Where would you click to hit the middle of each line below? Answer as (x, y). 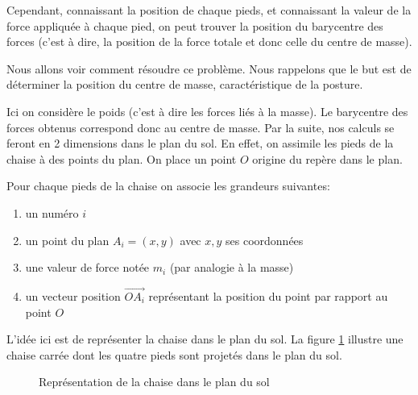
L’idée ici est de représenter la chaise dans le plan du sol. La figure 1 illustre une (205, 339)
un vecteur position (73, 295)
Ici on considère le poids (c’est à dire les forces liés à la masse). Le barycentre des (207, 111)
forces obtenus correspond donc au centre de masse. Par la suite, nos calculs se (201, 127)
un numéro (52, 212)
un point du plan (67, 240)
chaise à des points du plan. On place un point (122, 158)
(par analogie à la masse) (232, 267)
